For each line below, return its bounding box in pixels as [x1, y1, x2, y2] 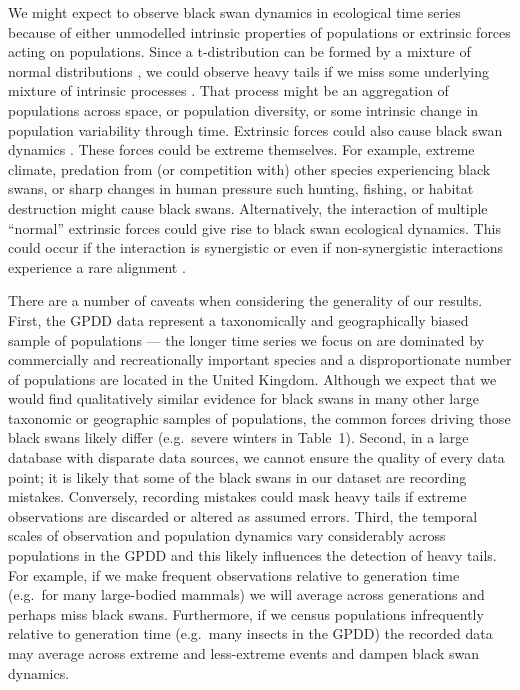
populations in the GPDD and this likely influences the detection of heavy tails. [8, 545, 497, 566]
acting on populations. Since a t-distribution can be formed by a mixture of [8, 41, 471, 62]
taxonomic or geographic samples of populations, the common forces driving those [8, 407, 511, 428]
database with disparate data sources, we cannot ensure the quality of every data [8, 447, 505, 468]
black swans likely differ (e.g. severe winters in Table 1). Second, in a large [8, 427, 469, 448]
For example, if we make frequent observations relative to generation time [8, 564, 460, 585]
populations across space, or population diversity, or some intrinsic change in [8, 99, 479, 120]
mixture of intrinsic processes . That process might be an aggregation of [8, 80, 449, 101]
